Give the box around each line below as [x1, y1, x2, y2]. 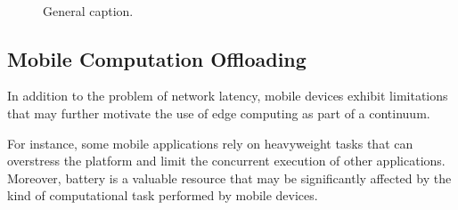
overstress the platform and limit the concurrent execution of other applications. [7, 151, 446, 170]
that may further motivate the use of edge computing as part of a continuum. [7, 103, 430, 122]
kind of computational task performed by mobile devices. [7, 186, 318, 205]
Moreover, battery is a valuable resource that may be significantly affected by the [7, 168, 452, 187]
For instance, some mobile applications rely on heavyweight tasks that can [7, 133, 413, 152]
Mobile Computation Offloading [7, 44, 307, 72]
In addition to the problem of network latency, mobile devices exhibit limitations [7, 86, 448, 105]
